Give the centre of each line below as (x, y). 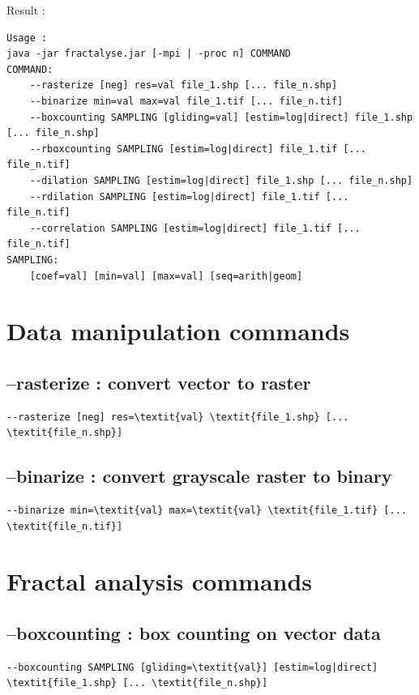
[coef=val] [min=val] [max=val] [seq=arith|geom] (166, 276)
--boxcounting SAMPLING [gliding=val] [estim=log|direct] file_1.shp (221, 117)
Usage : (27, 38)
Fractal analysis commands (160, 581)
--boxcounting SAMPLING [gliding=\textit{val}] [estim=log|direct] (192, 667)
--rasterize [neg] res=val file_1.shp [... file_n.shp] (184, 85)
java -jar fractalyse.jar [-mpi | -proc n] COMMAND (149, 54)
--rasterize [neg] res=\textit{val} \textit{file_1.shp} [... (178, 417)
